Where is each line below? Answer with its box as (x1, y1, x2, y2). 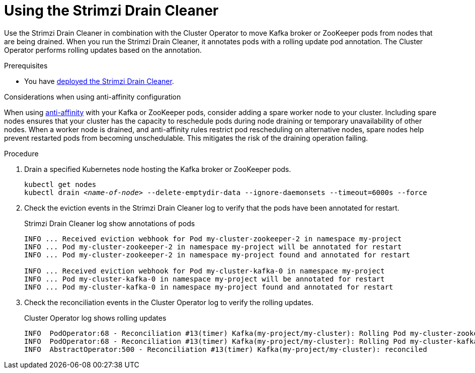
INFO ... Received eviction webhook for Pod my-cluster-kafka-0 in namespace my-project (24, 266, 385, 275)
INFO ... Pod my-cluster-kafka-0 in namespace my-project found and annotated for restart (24, 283, 393, 291)
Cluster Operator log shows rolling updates (24, 313, 167, 322)
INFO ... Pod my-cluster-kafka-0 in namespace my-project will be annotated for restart (24, 274, 385, 283)
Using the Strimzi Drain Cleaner (4, 2, 219, 19)
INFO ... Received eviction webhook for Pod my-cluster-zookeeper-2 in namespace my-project (24, 234, 402, 243)
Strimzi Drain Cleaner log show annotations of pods (24, 219, 195, 228)
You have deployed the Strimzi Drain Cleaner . (24, 76, 174, 85)
